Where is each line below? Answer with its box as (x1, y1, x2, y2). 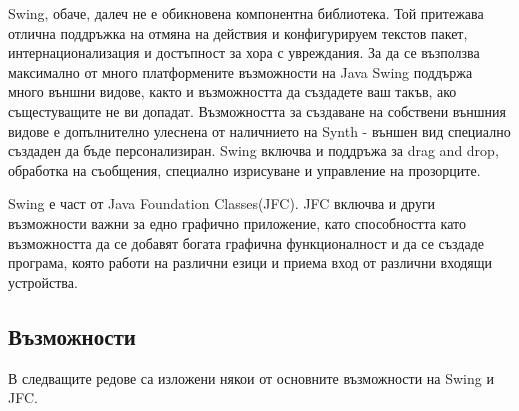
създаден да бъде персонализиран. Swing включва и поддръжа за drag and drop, (8, 140, 499, 161)
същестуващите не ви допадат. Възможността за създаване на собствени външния (8, 100, 506, 121)
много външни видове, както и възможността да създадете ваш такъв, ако (8, 81, 457, 102)
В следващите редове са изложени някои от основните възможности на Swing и (8, 367, 494, 388)
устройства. (8, 271, 78, 292)
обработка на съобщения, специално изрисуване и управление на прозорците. (8, 159, 481, 180)
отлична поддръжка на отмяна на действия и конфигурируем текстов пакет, (8, 22, 468, 43)
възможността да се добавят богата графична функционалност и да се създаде (8, 232, 484, 253)
